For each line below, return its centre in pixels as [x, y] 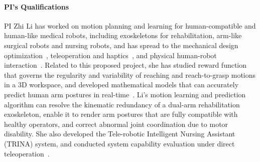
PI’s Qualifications [37, 6]
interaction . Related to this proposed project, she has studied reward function [125, 65]
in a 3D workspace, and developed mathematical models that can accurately [121, 85]
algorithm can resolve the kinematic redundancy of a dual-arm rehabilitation [122, 104]
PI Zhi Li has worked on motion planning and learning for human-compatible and [130, 25]
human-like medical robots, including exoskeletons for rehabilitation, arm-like [123, 35]
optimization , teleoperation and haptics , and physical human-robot [110, 55]
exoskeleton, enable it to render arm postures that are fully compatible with [121, 114]
